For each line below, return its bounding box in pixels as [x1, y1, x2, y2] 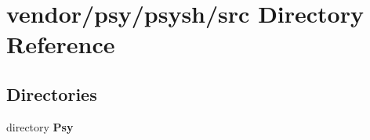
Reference [6, 28, 115, 60]
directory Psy [6, 118, 74, 135]
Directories [6, 81, 97, 106]
